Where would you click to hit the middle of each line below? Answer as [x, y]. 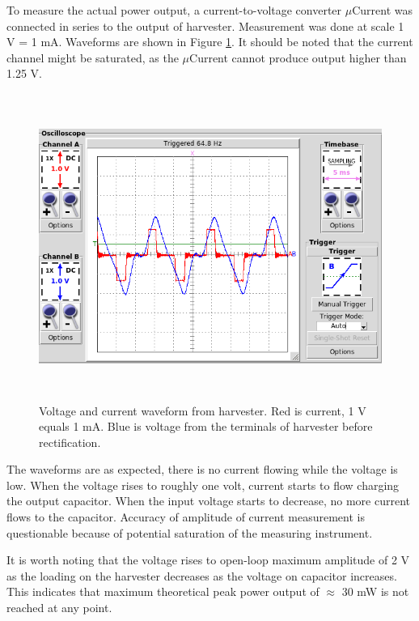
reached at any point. [59, 608]
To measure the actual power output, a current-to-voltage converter [174, 10]
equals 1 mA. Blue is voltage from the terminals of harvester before [206, 426]
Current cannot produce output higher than [298, 57]
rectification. [70, 442]
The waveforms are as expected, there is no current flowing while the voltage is [202, 469]
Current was [383, 10]
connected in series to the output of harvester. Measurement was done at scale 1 [205, 26]
